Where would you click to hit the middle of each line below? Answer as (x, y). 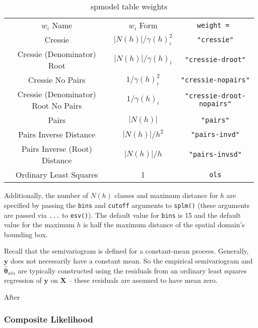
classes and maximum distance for (166, 195)
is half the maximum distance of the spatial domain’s (164, 225)
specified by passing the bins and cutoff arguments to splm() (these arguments (127, 205)
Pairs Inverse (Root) (57, 149)
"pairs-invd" (215, 134)
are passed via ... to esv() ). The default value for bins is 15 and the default (123, 215)
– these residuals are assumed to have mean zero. (143, 280)
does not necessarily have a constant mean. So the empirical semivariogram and (131, 261)
